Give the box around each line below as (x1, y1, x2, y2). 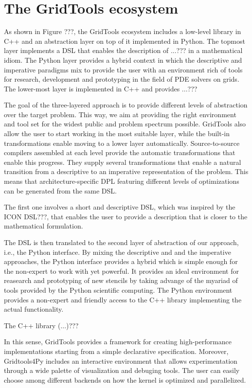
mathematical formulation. (4, 221, 83, 231)
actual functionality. (4, 304, 64, 314)
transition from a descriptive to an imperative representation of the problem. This (4, 166, 249, 176)
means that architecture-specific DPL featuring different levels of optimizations (4, 176, 239, 186)
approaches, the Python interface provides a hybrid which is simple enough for (4, 256, 238, 266)
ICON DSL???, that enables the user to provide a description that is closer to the (4, 211, 248, 221)
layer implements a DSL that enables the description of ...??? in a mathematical (4, 45, 243, 55)
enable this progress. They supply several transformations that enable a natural (4, 157, 241, 167)
